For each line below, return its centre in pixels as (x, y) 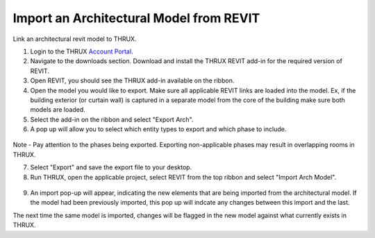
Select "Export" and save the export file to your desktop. (111, 167)
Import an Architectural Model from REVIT (136, 18)
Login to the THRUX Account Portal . (82, 51)
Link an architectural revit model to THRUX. (75, 39)
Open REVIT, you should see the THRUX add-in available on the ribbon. (132, 80)
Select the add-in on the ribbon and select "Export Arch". (112, 119)
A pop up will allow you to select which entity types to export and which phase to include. (158, 129)
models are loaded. (58, 110)
